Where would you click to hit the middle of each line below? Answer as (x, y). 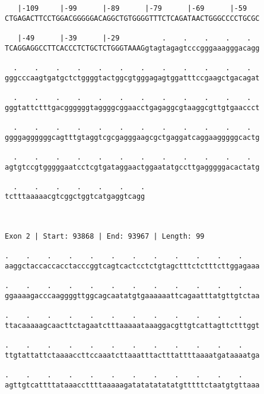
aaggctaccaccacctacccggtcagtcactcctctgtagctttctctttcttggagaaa (132, 266)
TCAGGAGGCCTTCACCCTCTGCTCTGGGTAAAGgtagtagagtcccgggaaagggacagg (132, 48)
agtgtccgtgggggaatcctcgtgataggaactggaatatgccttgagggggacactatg (132, 167)
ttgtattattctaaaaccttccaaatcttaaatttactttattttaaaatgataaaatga (132, 355)
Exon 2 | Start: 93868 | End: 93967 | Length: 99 (105, 237)
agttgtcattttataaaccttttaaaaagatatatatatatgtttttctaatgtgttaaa (132, 385)
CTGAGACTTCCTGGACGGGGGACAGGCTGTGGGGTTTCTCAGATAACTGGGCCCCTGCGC (132, 18)
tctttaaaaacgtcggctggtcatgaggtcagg (75, 197)
